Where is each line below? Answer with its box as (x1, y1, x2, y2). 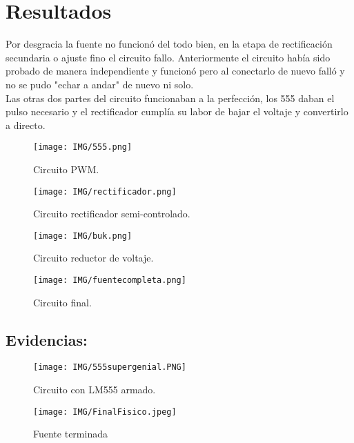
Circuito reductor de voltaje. (33, 250, 154, 265)
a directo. (6, 117, 46, 132)
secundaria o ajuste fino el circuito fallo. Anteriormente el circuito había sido (6, 50, 331, 64)
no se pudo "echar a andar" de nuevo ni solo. (6, 77, 194, 91)
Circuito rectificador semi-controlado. (33, 206, 190, 221)
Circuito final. (33, 295, 92, 309)
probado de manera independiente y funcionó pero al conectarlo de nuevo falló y (6, 63, 345, 78)
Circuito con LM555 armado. (33, 382, 156, 397)
